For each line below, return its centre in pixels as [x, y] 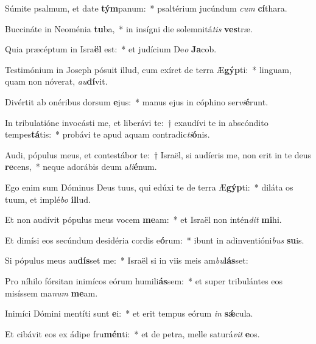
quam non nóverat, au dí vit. [56, 81]
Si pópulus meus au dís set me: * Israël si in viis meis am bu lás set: [127, 260]
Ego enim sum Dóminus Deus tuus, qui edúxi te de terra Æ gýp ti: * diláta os [149, 187]
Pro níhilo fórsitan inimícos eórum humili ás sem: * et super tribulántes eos [144, 280]
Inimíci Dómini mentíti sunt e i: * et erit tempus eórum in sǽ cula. [129, 313]
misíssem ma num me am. [51, 293]
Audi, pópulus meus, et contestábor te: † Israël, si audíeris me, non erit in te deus [158, 154]
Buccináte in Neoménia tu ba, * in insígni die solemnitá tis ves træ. [129, 28]
